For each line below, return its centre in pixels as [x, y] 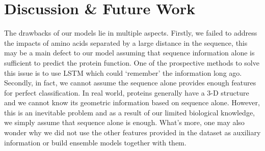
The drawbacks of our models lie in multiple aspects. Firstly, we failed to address [131, 33]
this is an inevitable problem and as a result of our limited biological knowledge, [129, 112]
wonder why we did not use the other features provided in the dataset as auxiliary [132, 132]
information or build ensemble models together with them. [95, 142]
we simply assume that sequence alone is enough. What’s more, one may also [124, 122]
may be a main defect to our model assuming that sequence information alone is [129, 53]
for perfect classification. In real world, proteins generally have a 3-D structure [127, 92]
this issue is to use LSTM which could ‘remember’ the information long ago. [123, 72]
